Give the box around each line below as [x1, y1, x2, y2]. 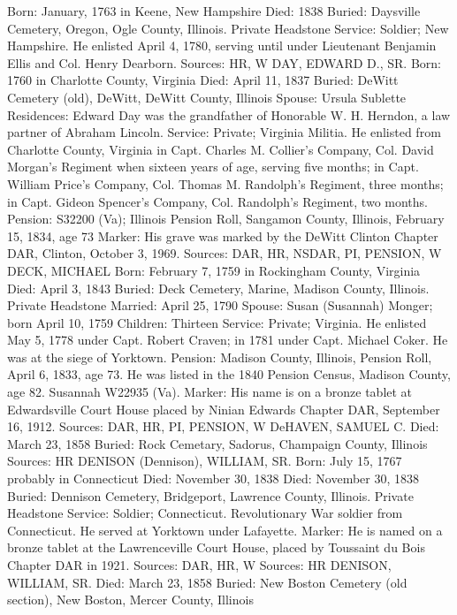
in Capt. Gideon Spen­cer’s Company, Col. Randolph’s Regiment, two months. [7, 192, 428, 210]
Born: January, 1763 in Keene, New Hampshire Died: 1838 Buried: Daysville [7, 2, 421, 19]
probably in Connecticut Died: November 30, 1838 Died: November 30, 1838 [7, 469, 420, 488]
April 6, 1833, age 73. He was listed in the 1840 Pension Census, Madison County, [7, 365, 451, 383]
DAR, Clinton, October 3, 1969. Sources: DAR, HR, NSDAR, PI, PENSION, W [7, 244, 442, 262]
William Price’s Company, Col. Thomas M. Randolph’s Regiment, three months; [7, 174, 444, 193]
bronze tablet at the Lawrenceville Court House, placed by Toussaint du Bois [7, 538, 425, 557]
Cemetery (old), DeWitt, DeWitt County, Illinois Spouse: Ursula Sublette [7, 87, 407, 106]
